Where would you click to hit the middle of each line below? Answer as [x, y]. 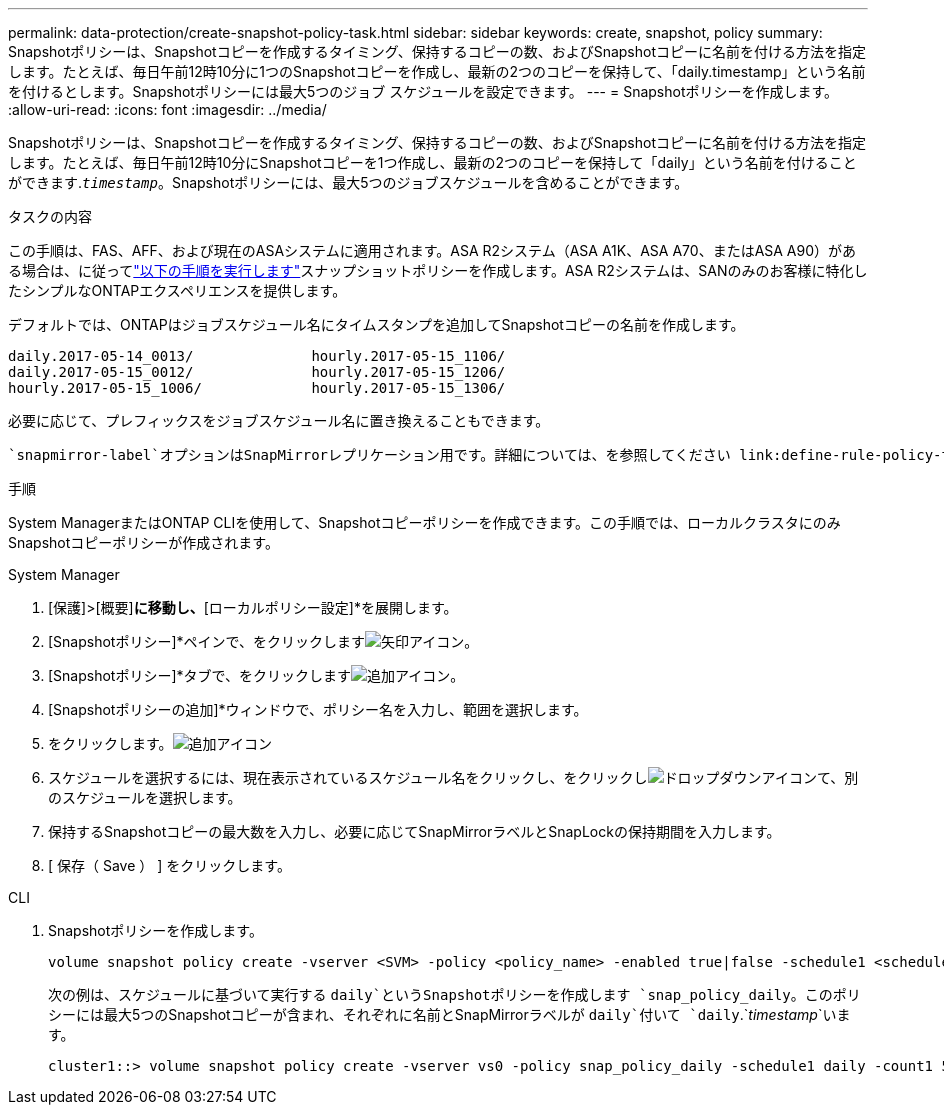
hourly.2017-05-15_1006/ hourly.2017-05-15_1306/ [257, 388]
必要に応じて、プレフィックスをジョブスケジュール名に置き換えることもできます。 [279, 420]
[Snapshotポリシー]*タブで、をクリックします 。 [256, 675]
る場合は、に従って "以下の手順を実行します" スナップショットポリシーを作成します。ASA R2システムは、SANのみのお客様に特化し [438, 270]
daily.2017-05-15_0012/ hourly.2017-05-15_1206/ [257, 372]
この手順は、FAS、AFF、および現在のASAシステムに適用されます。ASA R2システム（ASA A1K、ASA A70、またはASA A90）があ [432, 250]
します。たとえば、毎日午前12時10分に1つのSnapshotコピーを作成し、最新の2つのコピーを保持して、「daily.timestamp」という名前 [437, 71]
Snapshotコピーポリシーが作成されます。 [143, 542]
